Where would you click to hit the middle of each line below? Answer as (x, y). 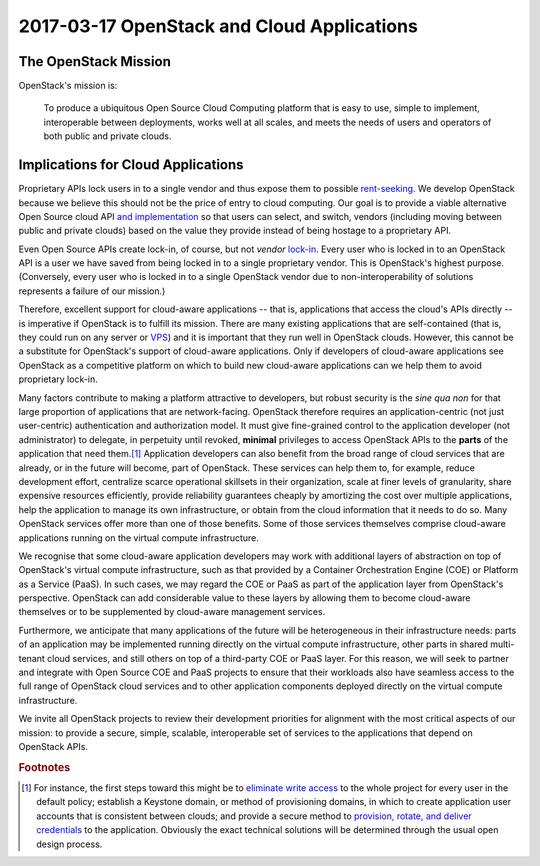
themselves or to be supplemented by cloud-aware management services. (172, 612)
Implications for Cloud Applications (131, 165)
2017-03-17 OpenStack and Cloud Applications (218, 26)
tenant (31, 658)
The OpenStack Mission (95, 61)
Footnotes (44, 767)
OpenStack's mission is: (68, 86)
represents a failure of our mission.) (92, 291)
